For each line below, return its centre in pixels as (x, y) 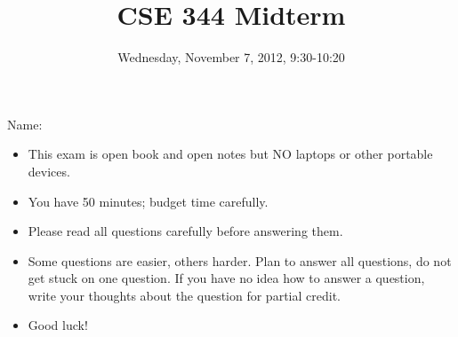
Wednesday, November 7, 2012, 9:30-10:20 (231, 57)
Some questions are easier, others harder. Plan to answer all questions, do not (240, 260)
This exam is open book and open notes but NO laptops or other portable (230, 154)
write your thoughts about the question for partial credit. (184, 295)
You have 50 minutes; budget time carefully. (148, 201)
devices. (49, 171)
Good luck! (58, 325)
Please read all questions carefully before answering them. (185, 231)
